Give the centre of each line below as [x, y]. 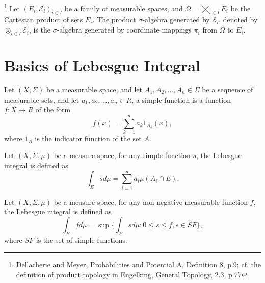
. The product [114, 20]
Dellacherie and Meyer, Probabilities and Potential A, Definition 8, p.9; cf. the [138, 264]
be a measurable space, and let [94, 89]
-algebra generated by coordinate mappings [124, 30]
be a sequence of [228, 89]
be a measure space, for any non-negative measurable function [151, 201]
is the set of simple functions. [82, 240]
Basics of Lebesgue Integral [102, 65]
